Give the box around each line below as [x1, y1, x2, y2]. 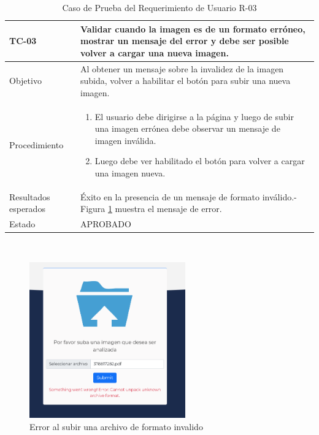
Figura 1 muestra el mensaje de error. [80, 202, 222, 215]
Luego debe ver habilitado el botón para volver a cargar [94, 154, 305, 167]
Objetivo [9, 74, 42, 87]
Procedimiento [9, 138, 64, 151]
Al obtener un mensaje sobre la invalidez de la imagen [80, 62, 284, 75]
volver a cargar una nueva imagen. [80, 46, 229, 59]
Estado [9, 217, 36, 230]
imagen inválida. [94, 134, 156, 146]
